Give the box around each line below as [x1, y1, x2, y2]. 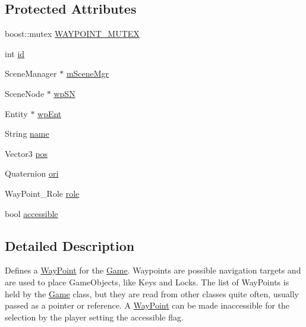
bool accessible [5, 207, 58, 219]
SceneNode [5, 87, 45, 99]
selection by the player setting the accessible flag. [5, 310, 184, 323]
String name [5, 127, 49, 140]
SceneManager [5, 67, 57, 80]
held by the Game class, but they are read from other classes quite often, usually [5, 287, 299, 300]
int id [5, 47, 25, 59]
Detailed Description [5, 236, 135, 254]
